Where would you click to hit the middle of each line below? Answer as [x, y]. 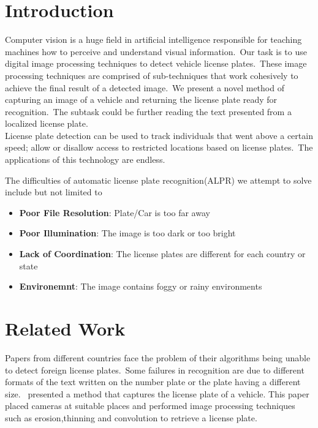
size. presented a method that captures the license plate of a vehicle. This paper [157, 393]
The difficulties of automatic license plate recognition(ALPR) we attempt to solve [158, 180]
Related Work [65, 328]
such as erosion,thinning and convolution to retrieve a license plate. [131, 417]
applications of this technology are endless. [85, 160]
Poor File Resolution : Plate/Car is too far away [115, 212]
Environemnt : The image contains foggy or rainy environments [141, 286]
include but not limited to [54, 192]
